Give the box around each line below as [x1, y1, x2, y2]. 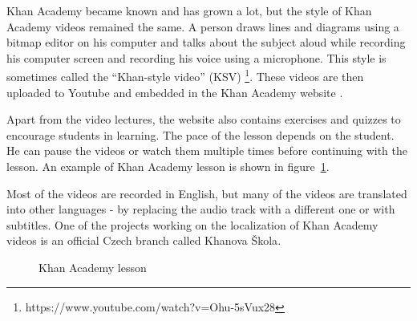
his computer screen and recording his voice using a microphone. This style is [6, 49, 387, 66]
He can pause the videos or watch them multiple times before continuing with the [6, 142, 407, 159]
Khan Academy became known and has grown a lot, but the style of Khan [6, 2, 372, 18]
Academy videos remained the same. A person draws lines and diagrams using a [6, 18, 399, 35]
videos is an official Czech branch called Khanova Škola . [6, 232, 281, 249]
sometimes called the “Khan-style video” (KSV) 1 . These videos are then [6, 66, 364, 85]
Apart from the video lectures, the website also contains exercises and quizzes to [6, 111, 401, 128]
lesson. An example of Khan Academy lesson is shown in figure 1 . [6, 158, 330, 174]
